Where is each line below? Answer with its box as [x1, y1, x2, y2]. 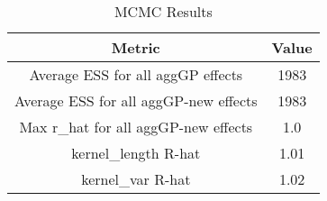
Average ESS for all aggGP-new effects [14, 90, 258, 111]
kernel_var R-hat [81, 169, 191, 189]
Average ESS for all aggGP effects [29, 64, 243, 85]
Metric [111, 37, 160, 58]
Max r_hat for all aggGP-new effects [19, 116, 253, 137]
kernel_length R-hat [71, 142, 201, 163]
